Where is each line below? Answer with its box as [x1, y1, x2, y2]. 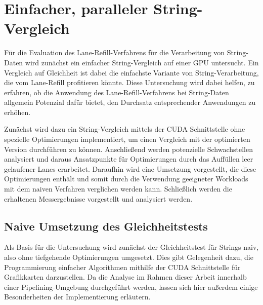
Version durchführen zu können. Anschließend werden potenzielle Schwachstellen [4, 143, 253, 154]
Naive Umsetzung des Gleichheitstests [4, 218, 208, 234]
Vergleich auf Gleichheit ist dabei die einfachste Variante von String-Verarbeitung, [4, 67, 259, 78]
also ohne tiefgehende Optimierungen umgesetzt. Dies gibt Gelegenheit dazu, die [4, 252, 253, 262]
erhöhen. [4, 106, 31, 117]
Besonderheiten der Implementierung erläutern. [4, 291, 151, 302]
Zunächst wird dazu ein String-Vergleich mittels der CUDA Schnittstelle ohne [4, 124, 245, 134]
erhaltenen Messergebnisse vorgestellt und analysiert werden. [4, 193, 193, 204]
